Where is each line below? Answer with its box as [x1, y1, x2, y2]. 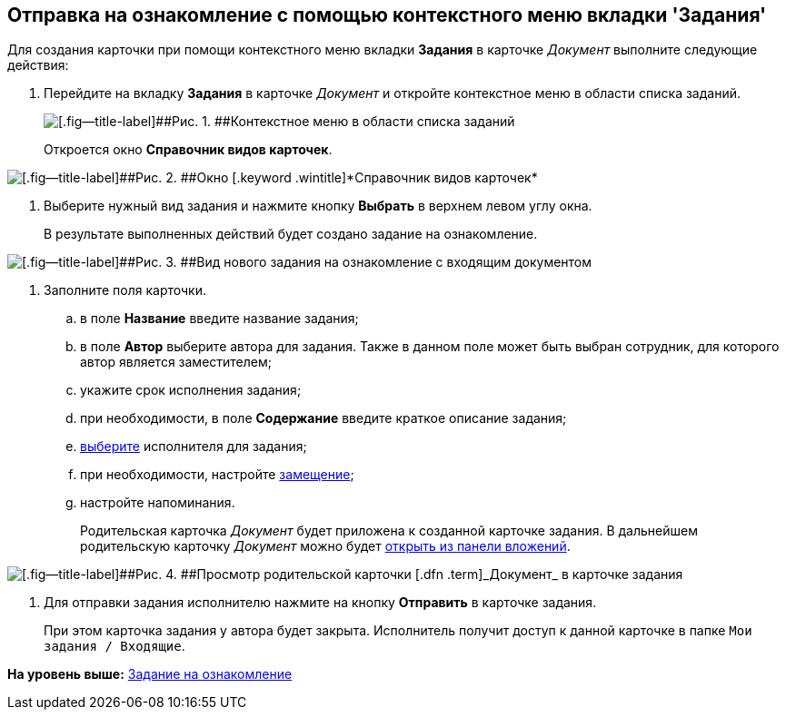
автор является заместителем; [80, 354, 272, 370]
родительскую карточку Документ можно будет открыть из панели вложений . [80, 538, 571, 555]
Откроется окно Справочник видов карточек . [44, 142, 333, 158]
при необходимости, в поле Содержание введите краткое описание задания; [80, 410, 567, 427]
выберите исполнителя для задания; [80, 438, 307, 455]
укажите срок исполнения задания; [80, 382, 302, 398]
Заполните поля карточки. [44, 282, 207, 299]
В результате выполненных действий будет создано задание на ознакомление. [44, 226, 538, 242]
